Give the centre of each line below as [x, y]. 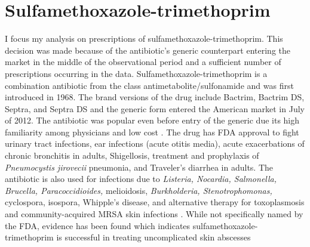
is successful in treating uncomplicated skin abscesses [154, 237]
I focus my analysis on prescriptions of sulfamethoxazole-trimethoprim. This [144, 38]
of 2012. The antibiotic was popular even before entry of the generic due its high [152, 120]
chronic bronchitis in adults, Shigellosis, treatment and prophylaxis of [132, 155]
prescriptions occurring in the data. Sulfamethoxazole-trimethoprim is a [136, 73]
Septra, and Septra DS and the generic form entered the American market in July [155, 108]
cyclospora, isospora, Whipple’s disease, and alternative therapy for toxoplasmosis [155, 202]
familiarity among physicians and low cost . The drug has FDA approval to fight [152, 132]
